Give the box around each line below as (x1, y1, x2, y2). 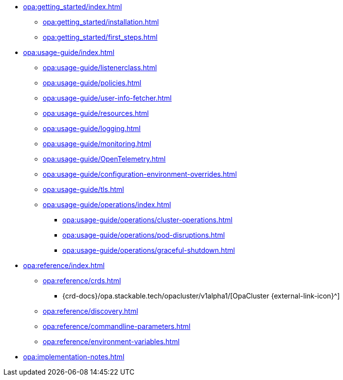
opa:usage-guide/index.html (23, 48, 115, 56)
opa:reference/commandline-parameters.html (43, 322, 191, 330)
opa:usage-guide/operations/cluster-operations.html (62, 216, 233, 224)
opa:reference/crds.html (43, 276, 121, 285)
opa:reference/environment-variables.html (43, 337, 180, 346)
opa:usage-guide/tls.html (43, 185, 124, 193)
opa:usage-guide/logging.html (43, 124, 141, 133)
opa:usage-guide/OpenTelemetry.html (43, 155, 166, 163)
